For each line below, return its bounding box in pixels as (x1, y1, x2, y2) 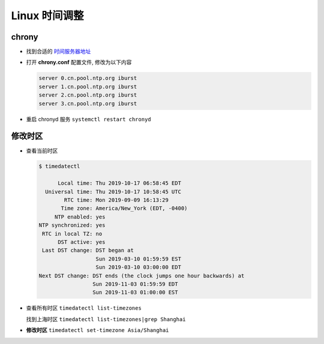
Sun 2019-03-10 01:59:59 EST (95, 255, 181, 262)
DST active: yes (58, 239, 106, 246)
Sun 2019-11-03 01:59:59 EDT (92, 280, 178, 288)
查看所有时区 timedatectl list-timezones (26, 304, 142, 312)
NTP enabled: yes (54, 213, 106, 220)
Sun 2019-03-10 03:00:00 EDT (95, 264, 181, 271)
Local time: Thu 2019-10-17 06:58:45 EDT (58, 180, 181, 187)
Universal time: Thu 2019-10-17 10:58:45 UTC (45, 188, 181, 195)
